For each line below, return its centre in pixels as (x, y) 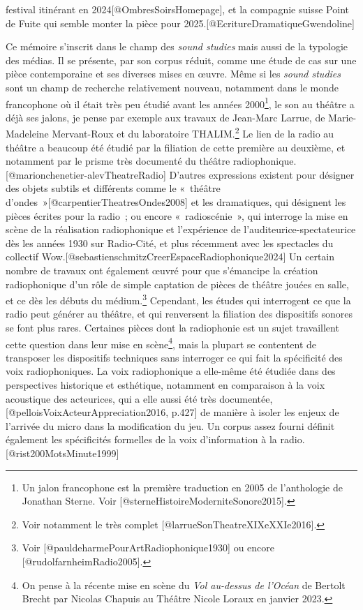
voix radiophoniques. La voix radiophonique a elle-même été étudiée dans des (171, 371)
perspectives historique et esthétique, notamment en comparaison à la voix (165, 385)
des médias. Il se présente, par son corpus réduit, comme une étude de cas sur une (181, 60)
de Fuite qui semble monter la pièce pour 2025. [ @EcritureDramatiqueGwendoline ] (180, 23)
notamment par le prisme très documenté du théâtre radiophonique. (151, 161)
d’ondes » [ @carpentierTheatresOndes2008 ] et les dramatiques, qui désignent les (176, 202)
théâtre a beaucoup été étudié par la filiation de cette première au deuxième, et (176, 147)
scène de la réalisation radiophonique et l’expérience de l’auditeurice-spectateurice (181, 229)
